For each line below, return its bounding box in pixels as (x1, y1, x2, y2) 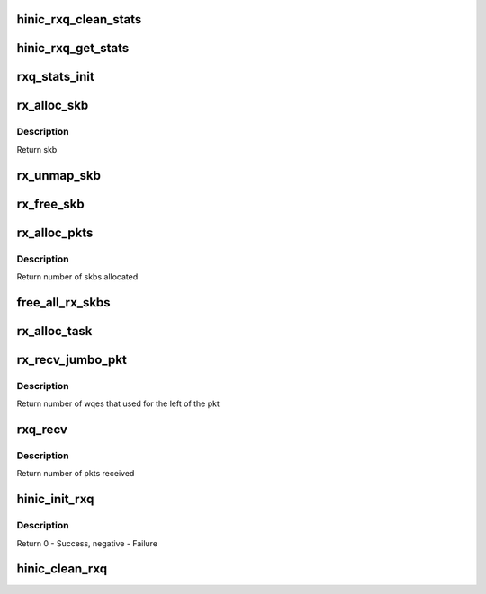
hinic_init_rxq (16, 492, 94, 507)
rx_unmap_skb (16, 167, 101, 183)
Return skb (16, 144, 58, 155)
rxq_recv (16, 422, 67, 437)
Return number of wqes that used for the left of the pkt (16, 398, 220, 409)
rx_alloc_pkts (16, 225, 94, 240)
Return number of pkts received (16, 468, 135, 479)
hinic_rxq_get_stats (16, 40, 130, 56)
